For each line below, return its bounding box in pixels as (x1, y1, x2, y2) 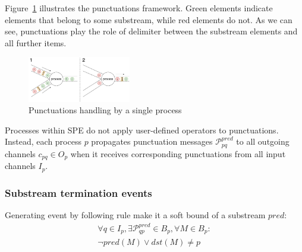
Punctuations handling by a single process (29, 104, 182, 116)
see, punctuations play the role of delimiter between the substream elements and (5, 25, 298, 37)
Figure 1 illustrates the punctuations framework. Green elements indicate (5, 2, 273, 14)
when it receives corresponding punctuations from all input (70, 147, 286, 160)
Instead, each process (5, 135, 81, 148)
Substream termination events (5, 185, 152, 200)
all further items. (5, 36, 67, 49)
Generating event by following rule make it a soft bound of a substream (5, 208, 266, 221)
